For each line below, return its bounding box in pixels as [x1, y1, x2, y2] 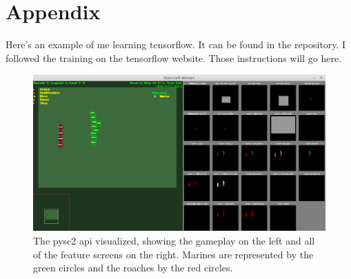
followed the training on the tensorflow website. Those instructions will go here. [6, 50, 342, 65]
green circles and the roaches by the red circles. [33, 260, 233, 275]
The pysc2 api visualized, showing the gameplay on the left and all [33, 234, 315, 248]
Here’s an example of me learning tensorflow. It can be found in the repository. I [6, 37, 346, 52]
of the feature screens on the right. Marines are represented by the [33, 247, 314, 261]
